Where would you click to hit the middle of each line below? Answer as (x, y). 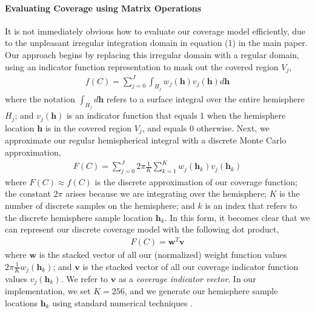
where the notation (40, 99)
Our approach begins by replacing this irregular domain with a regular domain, (152, 54)
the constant (28, 193)
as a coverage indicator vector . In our (187, 278)
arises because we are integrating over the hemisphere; (166, 193)
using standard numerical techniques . (123, 303)
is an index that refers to (251, 206)
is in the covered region (88, 127)
